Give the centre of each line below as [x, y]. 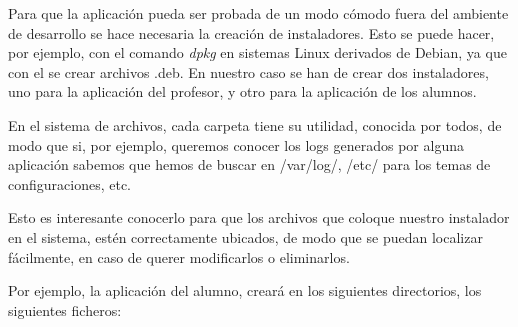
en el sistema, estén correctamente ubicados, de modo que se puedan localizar [245, 236]
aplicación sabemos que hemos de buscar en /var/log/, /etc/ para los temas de [249, 164]
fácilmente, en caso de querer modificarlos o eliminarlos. [179, 256]
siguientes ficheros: [65, 309]
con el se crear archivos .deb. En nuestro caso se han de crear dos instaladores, [248, 71]
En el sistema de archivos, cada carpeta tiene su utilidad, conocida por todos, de [255, 124]
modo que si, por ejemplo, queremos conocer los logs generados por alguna [236, 144]
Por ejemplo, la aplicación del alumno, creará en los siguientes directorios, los [245, 290]
